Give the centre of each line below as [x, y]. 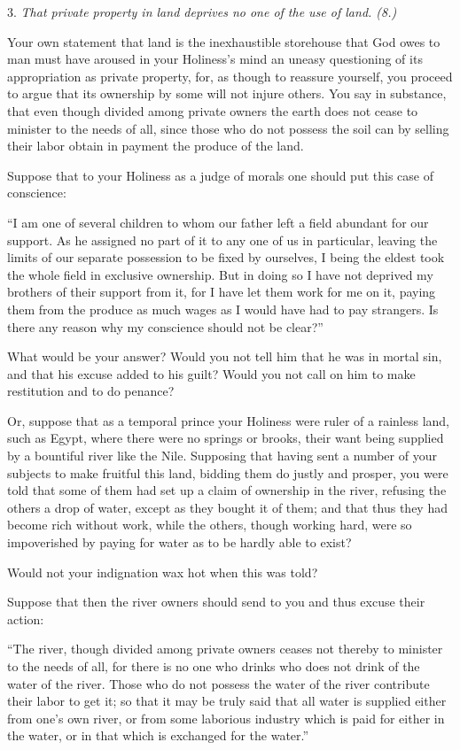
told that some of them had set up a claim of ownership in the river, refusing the [227, 490]
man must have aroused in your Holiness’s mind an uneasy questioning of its [215, 59]
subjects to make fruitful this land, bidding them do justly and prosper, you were [228, 472]
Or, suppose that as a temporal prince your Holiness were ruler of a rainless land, [229, 420]
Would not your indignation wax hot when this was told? [163, 572]
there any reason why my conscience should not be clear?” [165, 326]
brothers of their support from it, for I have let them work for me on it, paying [222, 292]
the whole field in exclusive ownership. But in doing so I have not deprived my [220, 274]
